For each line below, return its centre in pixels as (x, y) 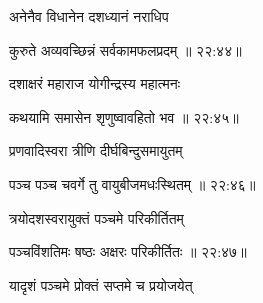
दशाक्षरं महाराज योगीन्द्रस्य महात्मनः (95, 83)
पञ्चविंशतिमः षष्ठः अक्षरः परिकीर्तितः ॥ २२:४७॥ (128, 251)
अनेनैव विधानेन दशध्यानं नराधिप (89, 16)
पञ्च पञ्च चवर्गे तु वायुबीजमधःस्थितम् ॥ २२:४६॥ (132, 183)
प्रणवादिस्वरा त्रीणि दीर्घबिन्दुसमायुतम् (96, 150)
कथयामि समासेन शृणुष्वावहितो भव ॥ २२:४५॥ (124, 116)
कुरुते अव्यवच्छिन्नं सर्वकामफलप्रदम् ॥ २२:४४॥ (125, 49)
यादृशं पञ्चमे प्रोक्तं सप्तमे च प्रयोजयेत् (101, 284)
